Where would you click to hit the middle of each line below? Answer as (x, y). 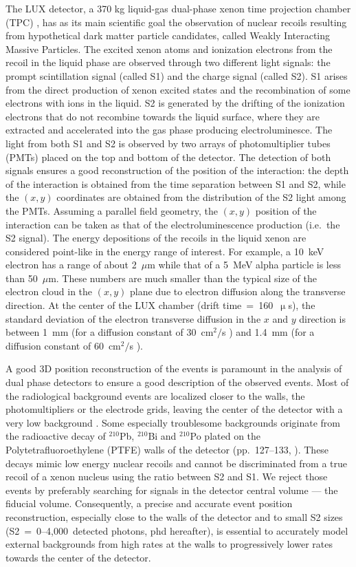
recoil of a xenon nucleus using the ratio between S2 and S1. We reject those (167, 477)
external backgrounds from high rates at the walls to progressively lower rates (169, 544)
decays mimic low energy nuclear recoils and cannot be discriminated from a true (177, 463)
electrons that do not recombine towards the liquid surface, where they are (163, 116)
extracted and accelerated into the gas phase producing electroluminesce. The (169, 130)
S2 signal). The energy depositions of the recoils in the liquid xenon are (156, 238)
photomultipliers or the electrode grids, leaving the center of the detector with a (174, 409)
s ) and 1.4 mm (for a (268, 332)
